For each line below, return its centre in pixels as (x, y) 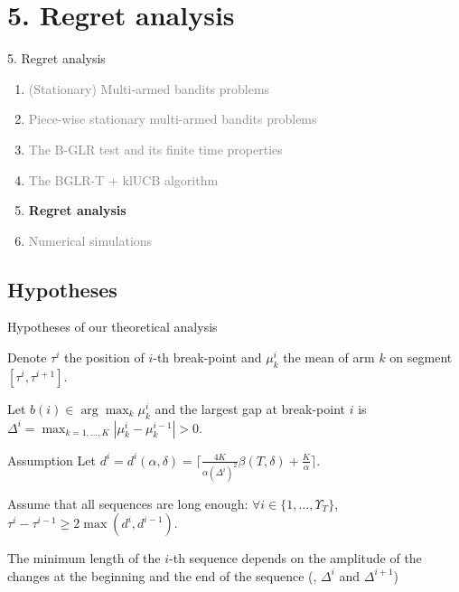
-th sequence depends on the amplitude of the (295, 558)
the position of (104, 357)
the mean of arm (329, 357)
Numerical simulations (90, 240)
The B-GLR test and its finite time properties (155, 149)
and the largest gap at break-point (250, 408)
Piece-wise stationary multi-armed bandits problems (173, 119)
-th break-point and (207, 357)
